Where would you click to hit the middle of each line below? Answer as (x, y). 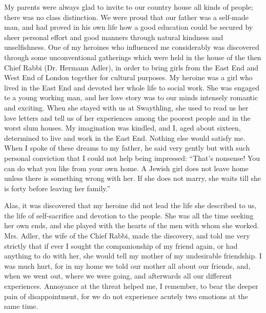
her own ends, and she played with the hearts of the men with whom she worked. (132, 225)
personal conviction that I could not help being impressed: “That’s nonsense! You (132, 158)
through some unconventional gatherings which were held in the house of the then (133, 57)
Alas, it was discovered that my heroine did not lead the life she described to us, (130, 205)
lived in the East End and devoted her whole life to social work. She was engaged (132, 87)
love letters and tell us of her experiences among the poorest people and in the (127, 117)
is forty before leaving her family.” (57, 188)
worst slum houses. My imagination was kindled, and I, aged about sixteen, (122, 128)
